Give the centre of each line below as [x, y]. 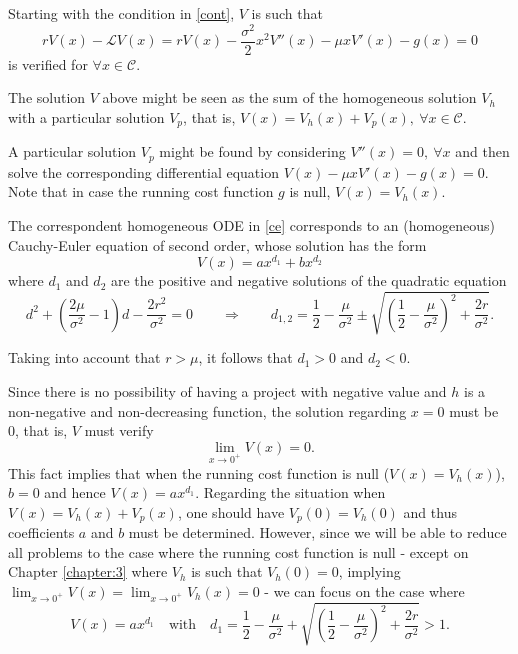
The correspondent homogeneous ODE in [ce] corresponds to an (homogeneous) [252, 225]
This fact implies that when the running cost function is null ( [199, 472]
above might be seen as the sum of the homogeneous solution [289, 97]
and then [482, 151]
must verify [119, 430]
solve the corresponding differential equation [143, 171]
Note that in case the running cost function [141, 191]
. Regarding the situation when [290, 492]
